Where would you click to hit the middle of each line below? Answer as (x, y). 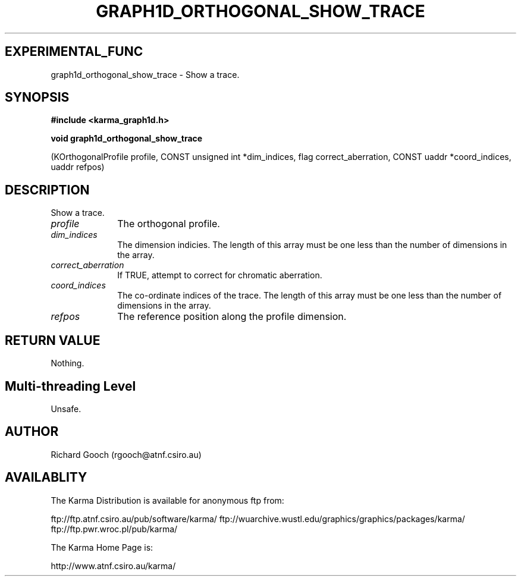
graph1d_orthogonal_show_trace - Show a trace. (145, 74)
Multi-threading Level (70, 386)
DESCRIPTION (47, 190)
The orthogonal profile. (169, 224)
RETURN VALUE (53, 340)
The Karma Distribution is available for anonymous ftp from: (167, 500)
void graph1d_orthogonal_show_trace (127, 139)
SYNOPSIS (37, 98)
